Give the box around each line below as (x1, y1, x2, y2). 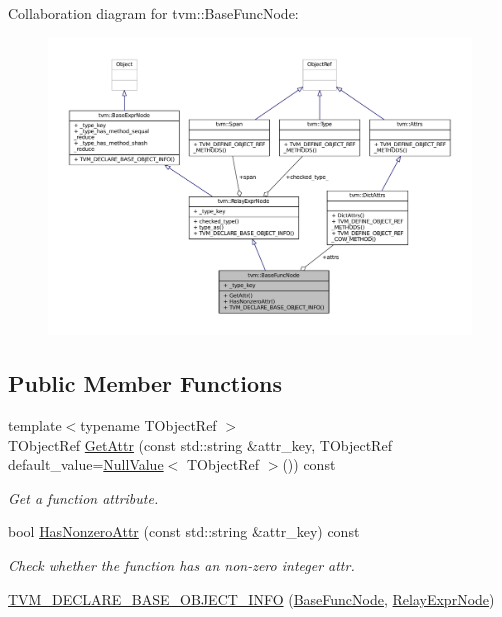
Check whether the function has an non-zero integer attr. (8, 555, 355, 576)
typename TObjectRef (80, 415, 217, 436)
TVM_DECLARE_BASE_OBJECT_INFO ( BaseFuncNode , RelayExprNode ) (8, 588, 495, 609)
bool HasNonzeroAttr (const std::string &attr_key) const (8, 521, 360, 542)
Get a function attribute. (8, 487, 159, 508)
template (8, 415, 62, 436)
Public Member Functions (8, 368, 282, 399)
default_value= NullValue (8, 454, 164, 475)
